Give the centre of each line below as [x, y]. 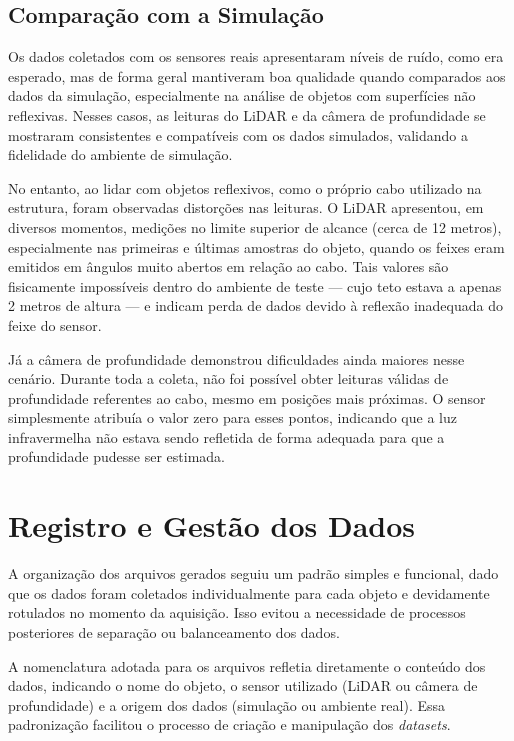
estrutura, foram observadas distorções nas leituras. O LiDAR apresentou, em [246, 207]
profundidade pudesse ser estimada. [117, 456]
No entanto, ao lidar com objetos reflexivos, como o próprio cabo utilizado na [245, 187]
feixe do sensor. [55, 324]
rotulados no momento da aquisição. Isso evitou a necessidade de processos [237, 612]
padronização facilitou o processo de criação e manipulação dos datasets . [229, 724]
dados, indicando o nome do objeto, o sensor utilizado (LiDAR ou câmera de [243, 685]
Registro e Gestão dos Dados [212, 525]
